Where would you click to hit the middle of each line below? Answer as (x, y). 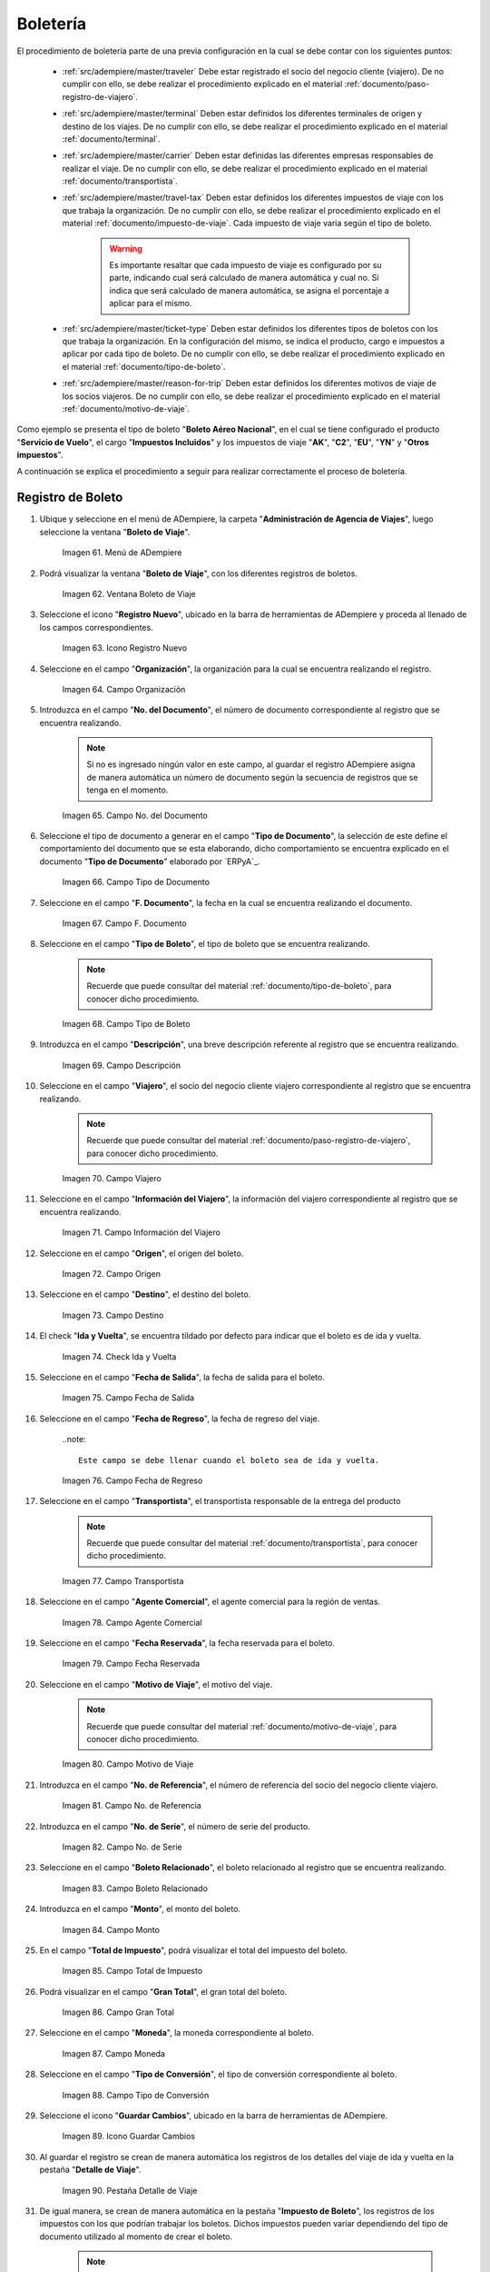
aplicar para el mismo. (151, 304)
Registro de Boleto (70, 498)
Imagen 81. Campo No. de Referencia (132, 1806)
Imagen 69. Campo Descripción (122, 1065)
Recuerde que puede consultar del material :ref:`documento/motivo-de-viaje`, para (242, 1726)
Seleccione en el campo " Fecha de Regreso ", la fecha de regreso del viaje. (180, 1419)
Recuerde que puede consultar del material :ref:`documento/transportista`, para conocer (252, 1543)
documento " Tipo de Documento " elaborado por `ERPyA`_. (150, 861)
